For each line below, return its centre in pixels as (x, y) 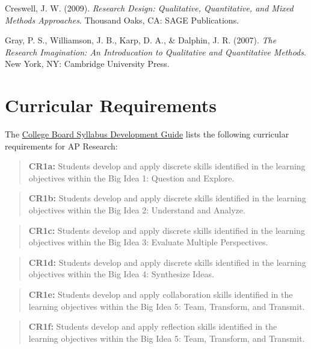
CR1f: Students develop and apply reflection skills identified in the (153, 326)
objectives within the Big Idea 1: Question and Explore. (131, 178)
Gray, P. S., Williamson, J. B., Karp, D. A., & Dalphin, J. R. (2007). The (141, 40)
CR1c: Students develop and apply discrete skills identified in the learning (167, 230)
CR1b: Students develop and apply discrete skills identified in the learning (167, 198)
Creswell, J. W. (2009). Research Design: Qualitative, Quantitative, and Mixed (149, 8)
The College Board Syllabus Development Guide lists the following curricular (147, 134)
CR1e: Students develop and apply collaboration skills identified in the (161, 294)
